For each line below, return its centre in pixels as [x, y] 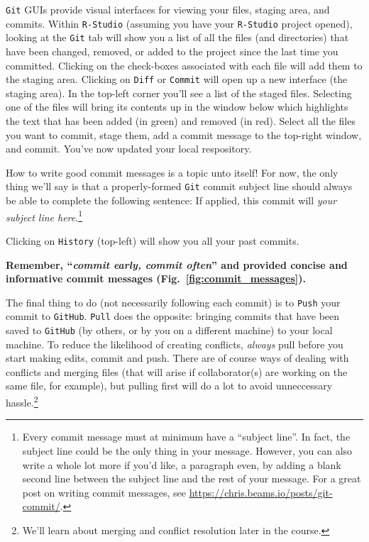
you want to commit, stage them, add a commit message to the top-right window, [184, 134]
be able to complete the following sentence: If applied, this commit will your [171, 200]
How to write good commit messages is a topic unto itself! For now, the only [172, 172]
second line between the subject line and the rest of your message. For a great [192, 479]
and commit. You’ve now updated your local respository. [129, 149]
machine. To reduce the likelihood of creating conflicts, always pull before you [175, 344]
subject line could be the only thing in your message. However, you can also [187, 450]
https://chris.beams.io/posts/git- [261, 492]
